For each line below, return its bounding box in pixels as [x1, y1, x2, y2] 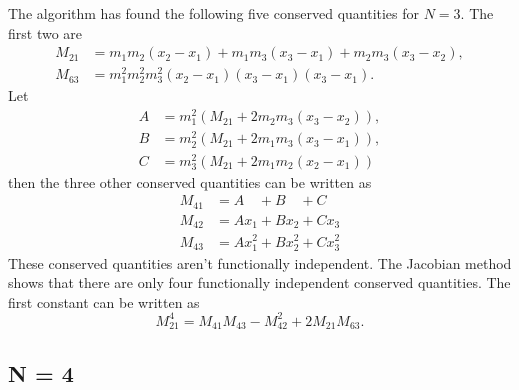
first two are [8, 22, 83, 43]
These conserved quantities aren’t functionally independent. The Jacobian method [8, 252, 512, 273]
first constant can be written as [8, 291, 200, 312]
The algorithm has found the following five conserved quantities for [8, 3, 420, 23]
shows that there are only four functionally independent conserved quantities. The [8, 272, 511, 293]
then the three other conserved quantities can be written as [8, 171, 372, 192]
